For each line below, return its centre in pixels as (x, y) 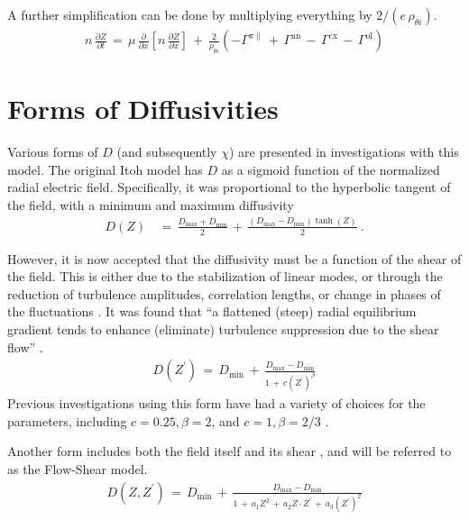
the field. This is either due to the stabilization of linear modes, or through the (225, 276)
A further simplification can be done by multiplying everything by (190, 14)
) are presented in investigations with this (344, 152)
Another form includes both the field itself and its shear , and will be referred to (230, 451)
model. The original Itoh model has (105, 169)
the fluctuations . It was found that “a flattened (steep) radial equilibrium (212, 311)
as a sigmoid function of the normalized (331, 169)
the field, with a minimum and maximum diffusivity (151, 204)
